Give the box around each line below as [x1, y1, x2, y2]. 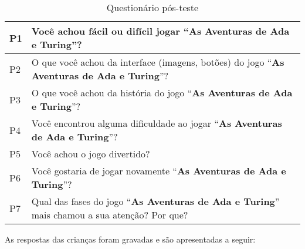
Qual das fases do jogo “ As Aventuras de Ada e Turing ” [31, 194, 280, 208]
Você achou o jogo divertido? [31, 147, 150, 160]
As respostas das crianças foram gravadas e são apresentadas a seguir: [5, 233, 256, 245]
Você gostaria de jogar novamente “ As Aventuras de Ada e [31, 164, 286, 177]
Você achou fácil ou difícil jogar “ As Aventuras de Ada [31, 24, 290, 38]
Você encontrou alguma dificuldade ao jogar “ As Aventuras [31, 116, 282, 130]
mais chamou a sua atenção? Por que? [31, 208, 188, 221]
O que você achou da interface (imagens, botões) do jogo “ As [31, 55, 284, 69]
